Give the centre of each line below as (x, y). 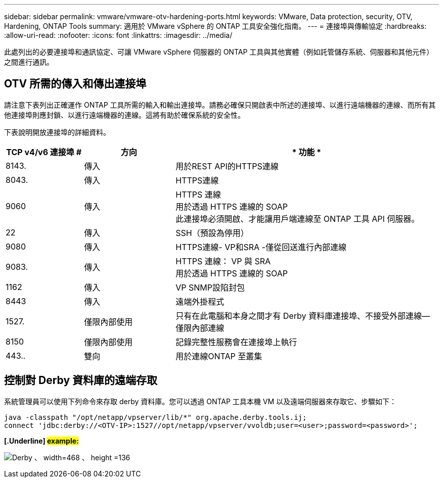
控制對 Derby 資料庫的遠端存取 (81, 380)
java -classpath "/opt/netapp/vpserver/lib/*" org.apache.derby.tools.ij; (156, 417)
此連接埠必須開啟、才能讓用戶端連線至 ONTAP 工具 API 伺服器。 (298, 219)
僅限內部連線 (200, 328)
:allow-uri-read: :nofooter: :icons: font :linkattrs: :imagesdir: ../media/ (118, 35)
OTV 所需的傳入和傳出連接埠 (75, 84)
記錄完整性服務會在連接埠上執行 (236, 342)
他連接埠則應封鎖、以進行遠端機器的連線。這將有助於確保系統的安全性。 (124, 115)
